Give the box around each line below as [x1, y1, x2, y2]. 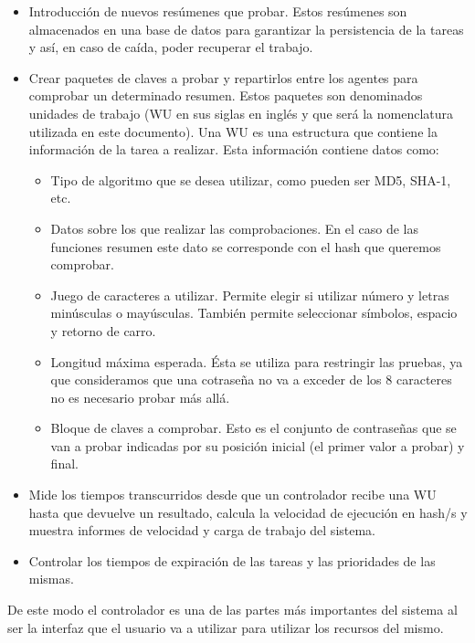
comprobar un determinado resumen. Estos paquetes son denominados [28, 86, 423, 105]
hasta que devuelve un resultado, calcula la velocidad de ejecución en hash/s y [28, 502, 468, 522]
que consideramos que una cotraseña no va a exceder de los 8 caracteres [50, 370, 452, 389]
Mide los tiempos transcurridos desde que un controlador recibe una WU [28, 485, 437, 504]
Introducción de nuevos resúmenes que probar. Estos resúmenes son [28, 2, 407, 20]
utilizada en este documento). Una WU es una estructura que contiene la [28, 121, 438, 141]
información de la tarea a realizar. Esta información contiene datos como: [28, 140, 439, 159]
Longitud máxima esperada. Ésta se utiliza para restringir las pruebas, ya [50, 352, 463, 371]
